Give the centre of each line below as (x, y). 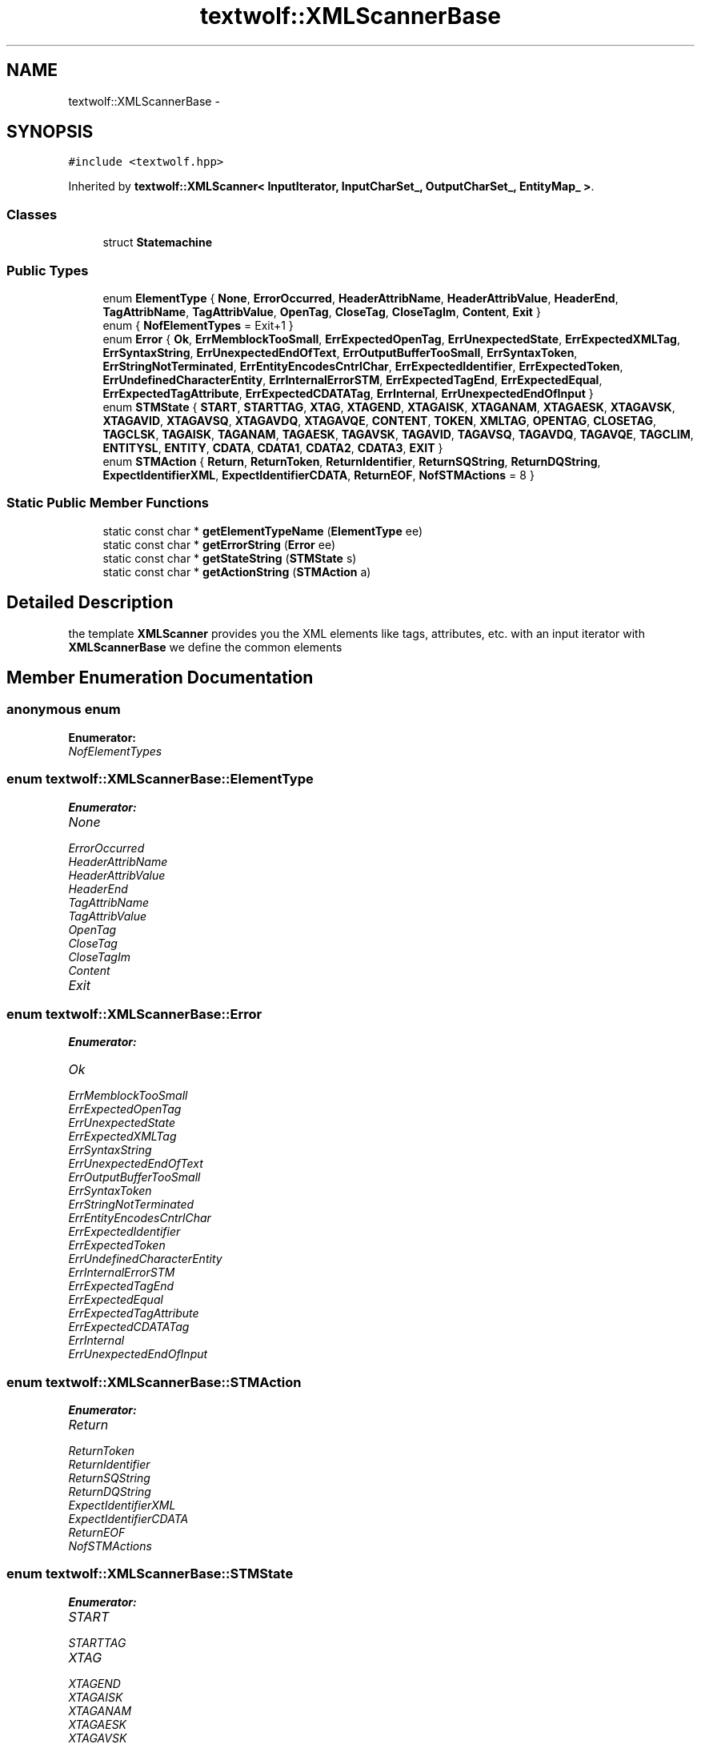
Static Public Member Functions (108, 503)
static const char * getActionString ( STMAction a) (237, 571)
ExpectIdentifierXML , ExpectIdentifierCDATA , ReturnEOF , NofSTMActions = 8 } (318, 475)
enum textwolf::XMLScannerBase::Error (134, 1014)
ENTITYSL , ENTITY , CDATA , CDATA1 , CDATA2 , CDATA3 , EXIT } (273, 447)
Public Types (48, 270)
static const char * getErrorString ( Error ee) (219, 544)
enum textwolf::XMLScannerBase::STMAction (154, 1382)
